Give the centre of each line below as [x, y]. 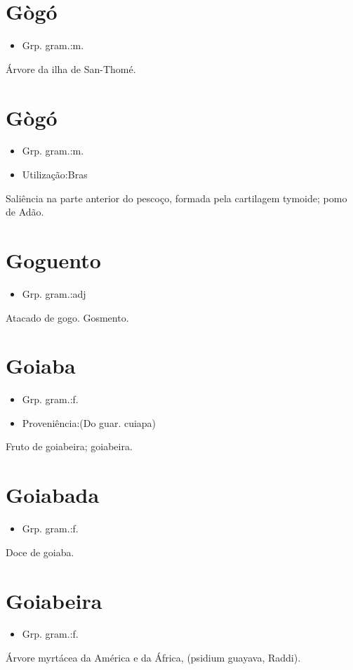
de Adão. [25, 212]
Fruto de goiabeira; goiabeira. [69, 446]
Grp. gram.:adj [54, 293]
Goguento [53, 260]
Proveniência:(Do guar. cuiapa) [89, 422]
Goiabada [53, 495]
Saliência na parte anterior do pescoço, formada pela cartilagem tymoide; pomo [176, 198]
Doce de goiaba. [40, 552]
